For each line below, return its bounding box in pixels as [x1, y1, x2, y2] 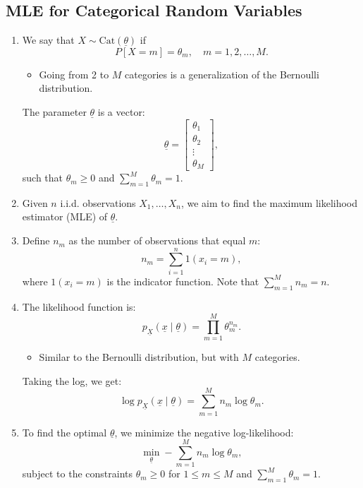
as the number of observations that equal [68, 233, 246, 248]
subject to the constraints [22, 466, 133, 481]
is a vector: [97, 104, 145, 119]
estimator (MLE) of [22, 209, 108, 224]
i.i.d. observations [60, 195, 136, 210]
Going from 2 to [39, 66, 109, 81]
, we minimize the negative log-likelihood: [114, 424, 294, 439]
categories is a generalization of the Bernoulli [125, 66, 319, 81]
